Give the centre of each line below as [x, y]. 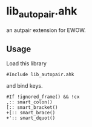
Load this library [27, 63]
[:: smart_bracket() [32, 108]
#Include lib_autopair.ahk [40, 75]
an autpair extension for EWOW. [46, 30]
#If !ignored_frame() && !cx [43, 97]
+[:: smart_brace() [31, 113]
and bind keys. [25, 86]
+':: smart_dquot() [31, 118]
